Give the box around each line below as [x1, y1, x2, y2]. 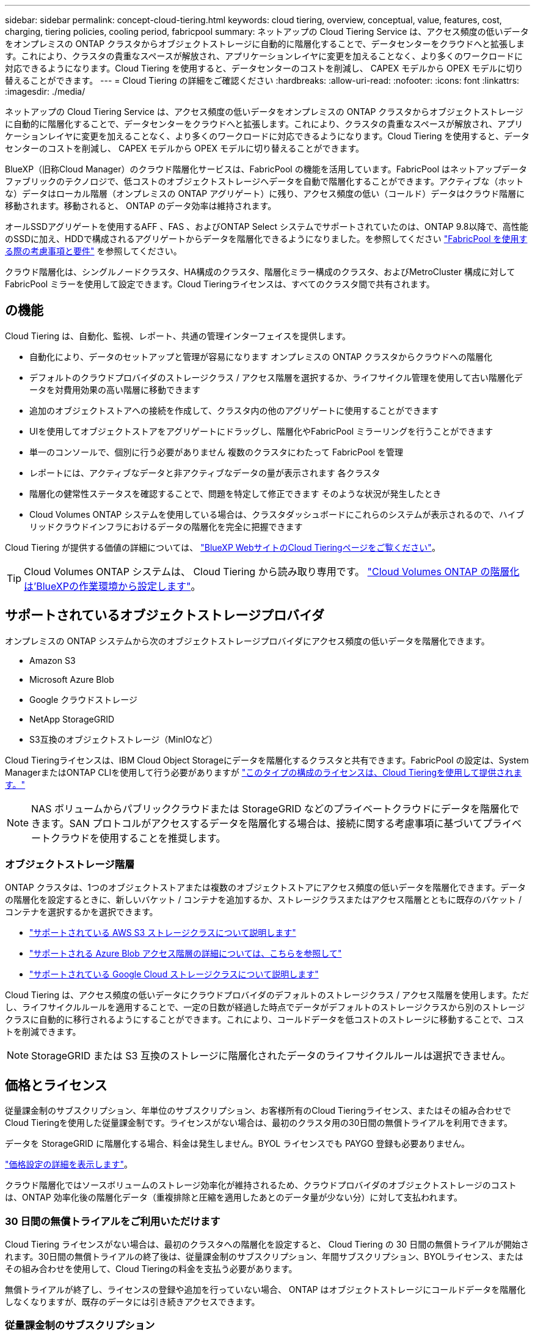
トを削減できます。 [5, 1026, 81, 1037]
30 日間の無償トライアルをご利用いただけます [5, 1215, 220, 1227]
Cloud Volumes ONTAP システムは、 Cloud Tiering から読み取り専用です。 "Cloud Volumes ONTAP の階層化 [24, 565, 520, 578]
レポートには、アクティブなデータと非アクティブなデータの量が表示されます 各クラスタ [29, 467, 380, 478]
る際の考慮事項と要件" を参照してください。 [5, 246, 182, 256]
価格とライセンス [5, 1077, 107, 1093]
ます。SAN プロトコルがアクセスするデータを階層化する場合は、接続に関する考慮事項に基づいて [41, 817, 483, 829]
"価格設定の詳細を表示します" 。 [5, 1159, 133, 1170]
